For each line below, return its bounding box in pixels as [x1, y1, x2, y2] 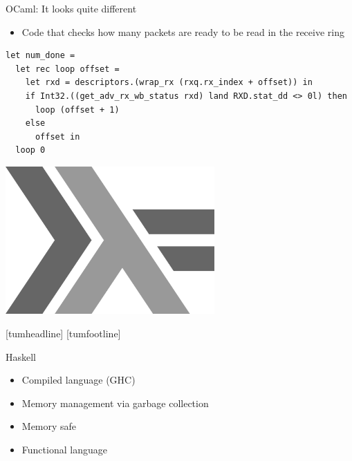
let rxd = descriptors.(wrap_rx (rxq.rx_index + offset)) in [25, 77, 313, 88]
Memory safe [21, 419, 77, 433]
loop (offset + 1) [35, 104, 120, 115]
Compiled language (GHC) [21, 373, 136, 387]
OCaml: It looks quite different [6, 1, 137, 15]
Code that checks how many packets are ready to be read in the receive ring [21, 24, 344, 39]
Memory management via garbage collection [21, 395, 209, 410]
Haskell [6, 349, 37, 364]
